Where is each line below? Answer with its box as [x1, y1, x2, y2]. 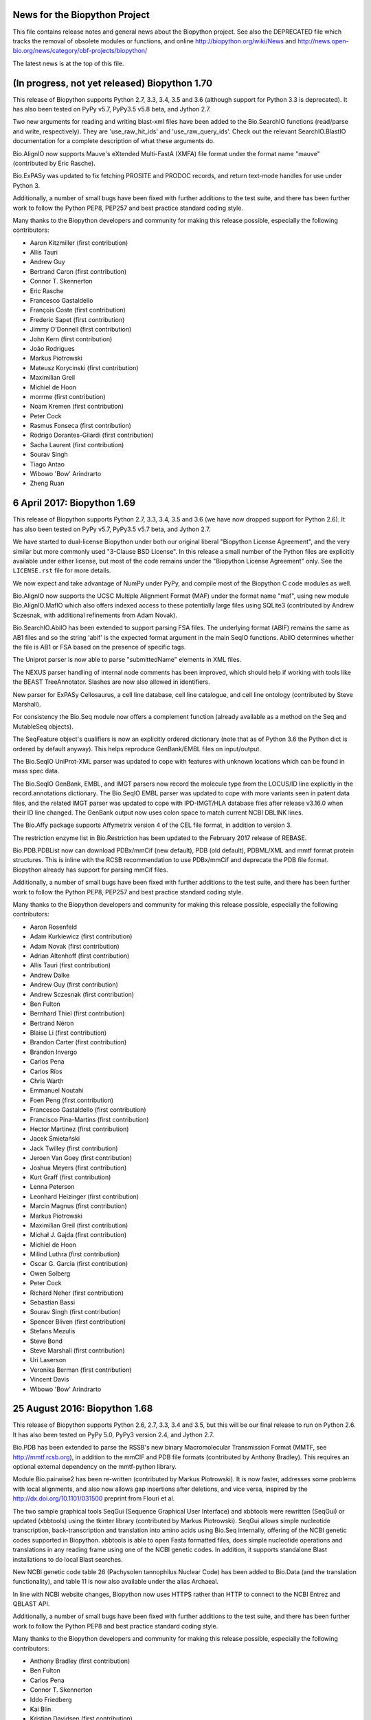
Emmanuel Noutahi [30, 1086, 84, 1095]
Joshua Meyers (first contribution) [30, 1163, 127, 1172]
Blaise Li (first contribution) [30, 1029, 107, 1037]
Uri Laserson [30, 1356, 67, 1364]
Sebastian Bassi [30, 1298, 76, 1307]
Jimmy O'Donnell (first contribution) [30, 325, 132, 334]
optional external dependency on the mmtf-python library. [12, 1463, 177, 1471]
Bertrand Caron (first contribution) [30, 267, 127, 275]
